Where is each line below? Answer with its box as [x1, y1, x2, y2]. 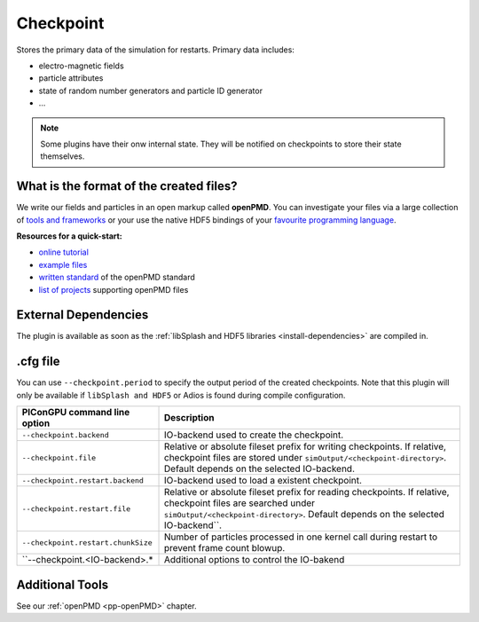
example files [38, 259, 88, 270]
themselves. [40, 151, 85, 161]
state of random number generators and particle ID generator [38, 85, 263, 96]
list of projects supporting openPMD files [38, 284, 189, 295]
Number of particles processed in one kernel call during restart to [164, 531, 438, 543]
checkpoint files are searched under [164, 497, 315, 509]
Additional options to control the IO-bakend [164, 554, 345, 566]
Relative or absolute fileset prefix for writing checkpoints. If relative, [164, 440, 447, 453]
